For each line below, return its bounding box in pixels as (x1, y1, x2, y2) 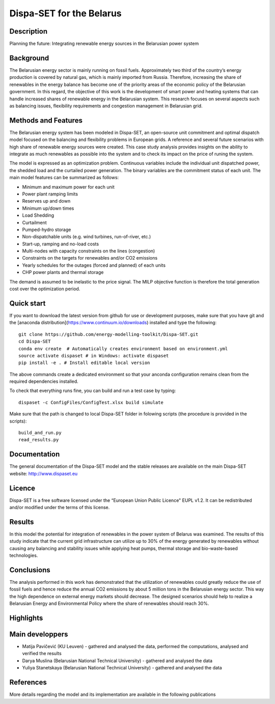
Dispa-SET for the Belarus (9, 8, 122, 19)
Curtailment (22, 219, 47, 226)
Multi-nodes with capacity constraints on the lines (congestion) (22, 248, 155, 254)
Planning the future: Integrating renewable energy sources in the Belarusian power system (9, 41, 199, 47)
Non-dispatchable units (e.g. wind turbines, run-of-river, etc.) (22, 234, 151, 240)
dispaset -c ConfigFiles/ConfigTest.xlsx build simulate (18, 400, 164, 405)
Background (9, 53, 49, 62)
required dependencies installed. (9, 378, 78, 384)
